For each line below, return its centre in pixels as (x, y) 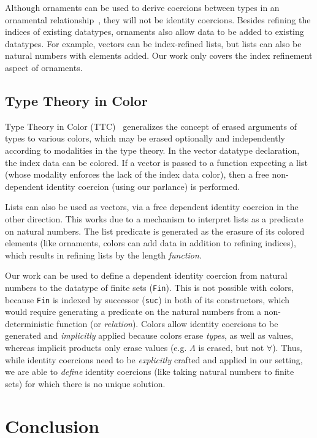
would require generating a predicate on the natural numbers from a (133, 312)
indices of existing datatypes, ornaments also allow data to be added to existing (155, 32)
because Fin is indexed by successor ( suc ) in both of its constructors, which (147, 299)
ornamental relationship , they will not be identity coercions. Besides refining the (158, 19)
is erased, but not (231, 347)
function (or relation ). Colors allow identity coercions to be (167, 323)
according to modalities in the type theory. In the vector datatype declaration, (152, 150)
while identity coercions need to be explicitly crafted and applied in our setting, (154, 359)
